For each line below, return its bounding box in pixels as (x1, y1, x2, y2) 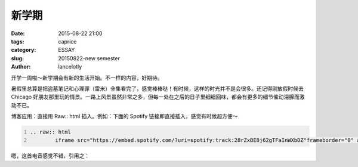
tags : (11, 38, 24, 45)
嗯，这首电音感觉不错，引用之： (11, 152, 89, 159)
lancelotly (58, 63, 82, 70)
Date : (11, 30, 25, 37)
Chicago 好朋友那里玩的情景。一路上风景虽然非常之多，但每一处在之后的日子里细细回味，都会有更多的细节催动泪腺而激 (11, 93, 305, 101)
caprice (58, 38, 77, 45)
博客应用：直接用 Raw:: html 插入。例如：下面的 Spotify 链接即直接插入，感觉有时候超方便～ (11, 113, 238, 120)
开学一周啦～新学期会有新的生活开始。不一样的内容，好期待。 (11, 74, 163, 81)
